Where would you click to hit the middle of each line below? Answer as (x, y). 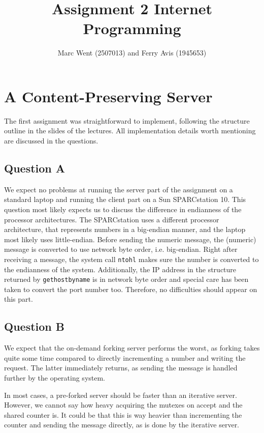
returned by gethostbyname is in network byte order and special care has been (126, 279)
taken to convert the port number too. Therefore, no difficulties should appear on (131, 289)
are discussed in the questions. (51, 141)
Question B (34, 326)
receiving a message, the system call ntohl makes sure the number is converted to (131, 259)
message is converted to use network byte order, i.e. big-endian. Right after (121, 249)
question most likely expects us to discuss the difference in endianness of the (123, 209)
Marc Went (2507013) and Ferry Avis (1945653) (132, 53)
